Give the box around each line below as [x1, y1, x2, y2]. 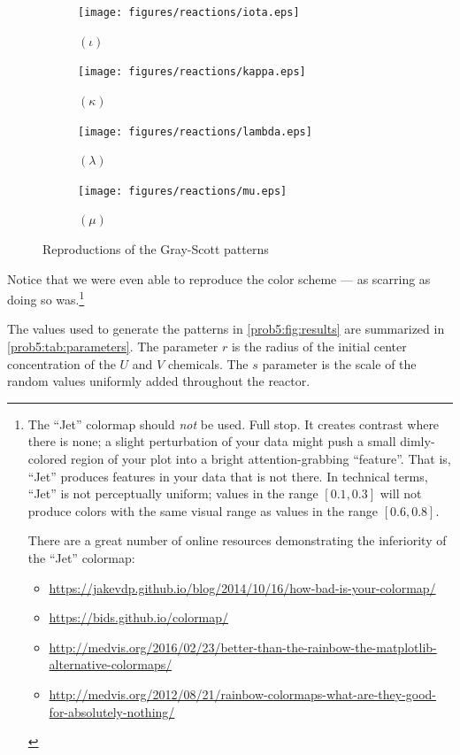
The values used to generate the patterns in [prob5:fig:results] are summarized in [7, 320, 445, 338]
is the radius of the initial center [231, 337, 407, 356]
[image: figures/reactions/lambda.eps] [78, 125, 312, 138]
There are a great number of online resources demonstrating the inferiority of [27, 531, 447, 550]
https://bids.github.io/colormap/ [49, 608, 229, 627]
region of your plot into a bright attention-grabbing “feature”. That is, [71, 450, 451, 467]
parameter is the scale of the [262, 354, 417, 373]
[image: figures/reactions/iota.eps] [78, 6, 300, 19]
